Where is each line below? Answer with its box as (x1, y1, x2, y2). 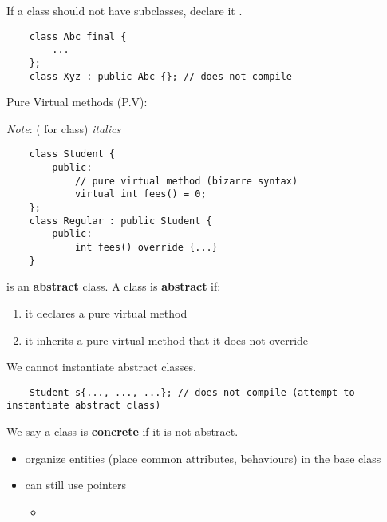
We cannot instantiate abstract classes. (6, 358, 197, 375)
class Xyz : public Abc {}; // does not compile (29, 70, 292, 82)
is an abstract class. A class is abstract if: (6, 278, 221, 295)
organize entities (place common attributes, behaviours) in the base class (25, 449, 381, 466)
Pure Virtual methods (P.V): (6, 93, 148, 110)
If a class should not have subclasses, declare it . (6, 2, 243, 18)
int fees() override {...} (74, 242, 218, 253)
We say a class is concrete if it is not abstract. (6, 423, 239, 439)
